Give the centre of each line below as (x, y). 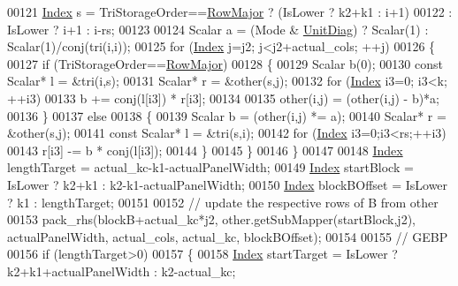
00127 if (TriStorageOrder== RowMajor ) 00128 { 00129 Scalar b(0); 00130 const (225, 63)
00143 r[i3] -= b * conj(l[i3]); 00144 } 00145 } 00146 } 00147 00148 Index (205, 150)
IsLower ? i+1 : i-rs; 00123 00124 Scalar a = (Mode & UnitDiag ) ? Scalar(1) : (218, 29)
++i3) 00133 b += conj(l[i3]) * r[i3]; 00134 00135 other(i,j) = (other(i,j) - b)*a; (224, 98)
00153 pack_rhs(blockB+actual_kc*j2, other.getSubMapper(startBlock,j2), (211, 219)
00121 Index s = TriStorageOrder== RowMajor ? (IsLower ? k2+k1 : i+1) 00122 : (230, 11)
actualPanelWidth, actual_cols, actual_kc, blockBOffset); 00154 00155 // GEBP (228, 236)
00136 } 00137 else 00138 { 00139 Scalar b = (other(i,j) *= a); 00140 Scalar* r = (227, 115)
